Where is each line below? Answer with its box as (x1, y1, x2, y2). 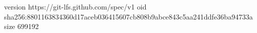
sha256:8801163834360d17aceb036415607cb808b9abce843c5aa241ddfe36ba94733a (4, 11, 253, 21)
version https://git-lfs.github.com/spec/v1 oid (4, 1, 147, 11)
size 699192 (4, 21, 39, 31)
